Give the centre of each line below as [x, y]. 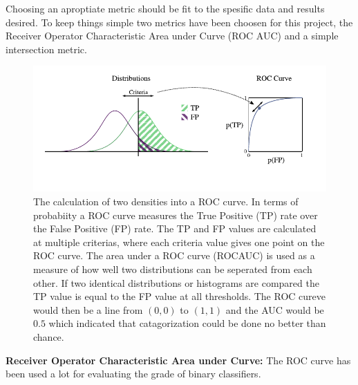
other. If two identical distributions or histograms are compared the [176, 282]
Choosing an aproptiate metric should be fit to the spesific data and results [165, 8]
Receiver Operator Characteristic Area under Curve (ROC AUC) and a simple [172, 36]
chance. [49, 336]
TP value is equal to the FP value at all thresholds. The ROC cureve [179, 296]
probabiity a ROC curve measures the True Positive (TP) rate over [176, 215]
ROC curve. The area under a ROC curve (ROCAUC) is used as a [174, 255]
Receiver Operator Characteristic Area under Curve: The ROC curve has [178, 360]
